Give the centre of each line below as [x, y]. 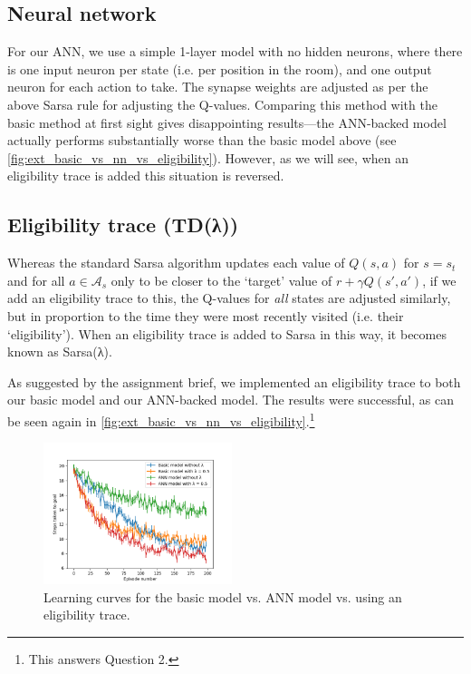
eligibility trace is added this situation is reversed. [146, 176]
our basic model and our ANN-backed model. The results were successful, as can [231, 400]
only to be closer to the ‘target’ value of [221, 280]
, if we [439, 280]
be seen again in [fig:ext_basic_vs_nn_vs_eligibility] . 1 [161, 419]
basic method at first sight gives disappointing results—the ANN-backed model [227, 122]
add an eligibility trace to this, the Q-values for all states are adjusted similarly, [229, 298]
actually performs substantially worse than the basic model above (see [202, 140]
